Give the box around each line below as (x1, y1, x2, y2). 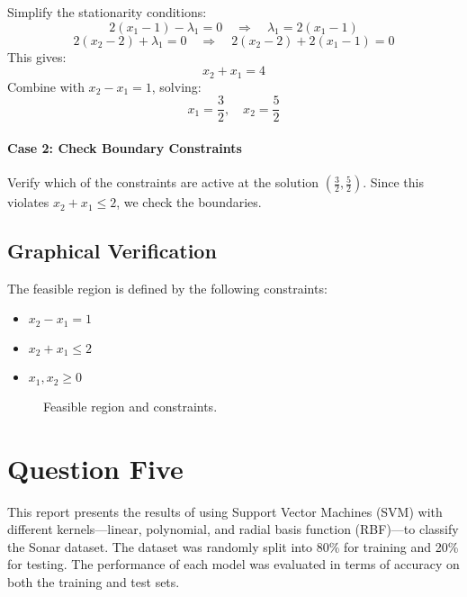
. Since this (363, 173, 424, 192)
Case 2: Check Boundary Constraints (7, 138, 242, 157)
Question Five (7, 449, 184, 486)
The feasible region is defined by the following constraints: (7, 278, 328, 297)
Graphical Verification (7, 237, 217, 265)
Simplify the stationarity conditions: (7, 3, 207, 21)
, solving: (151, 77, 202, 95)
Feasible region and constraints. (43, 396, 218, 415)
